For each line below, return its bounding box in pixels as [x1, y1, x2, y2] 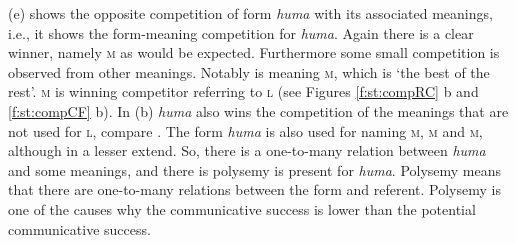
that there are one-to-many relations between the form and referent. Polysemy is [8, 179, 501, 200]
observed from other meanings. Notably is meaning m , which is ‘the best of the [8, 61, 490, 82]
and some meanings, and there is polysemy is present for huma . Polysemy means [8, 159, 502, 180]
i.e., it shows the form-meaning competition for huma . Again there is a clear [8, 22, 474, 43]
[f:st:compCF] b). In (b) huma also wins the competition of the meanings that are [8, 100, 509, 121]
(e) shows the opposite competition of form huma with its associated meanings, [8, 3, 493, 23]
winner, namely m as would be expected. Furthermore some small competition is [8, 42, 500, 63]
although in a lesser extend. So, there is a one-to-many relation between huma [8, 140, 486, 161]
